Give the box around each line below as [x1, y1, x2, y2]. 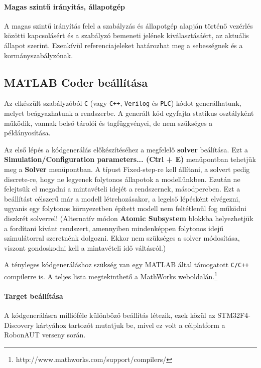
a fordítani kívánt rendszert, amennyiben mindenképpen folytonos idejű [4, 223, 224, 233]
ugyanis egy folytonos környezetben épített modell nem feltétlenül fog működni [4, 203, 246, 214]
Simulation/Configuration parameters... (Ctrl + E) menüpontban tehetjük [4, 154, 256, 164]
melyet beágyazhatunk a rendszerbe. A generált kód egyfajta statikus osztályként [4, 108, 254, 118]
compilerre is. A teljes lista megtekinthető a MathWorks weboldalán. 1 [4, 270, 218, 281]
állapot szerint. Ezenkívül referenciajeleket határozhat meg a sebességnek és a [4, 40, 243, 50]
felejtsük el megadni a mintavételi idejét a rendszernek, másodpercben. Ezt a [4, 183, 240, 194]
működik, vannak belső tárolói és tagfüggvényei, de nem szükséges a [4, 117, 213, 128]
